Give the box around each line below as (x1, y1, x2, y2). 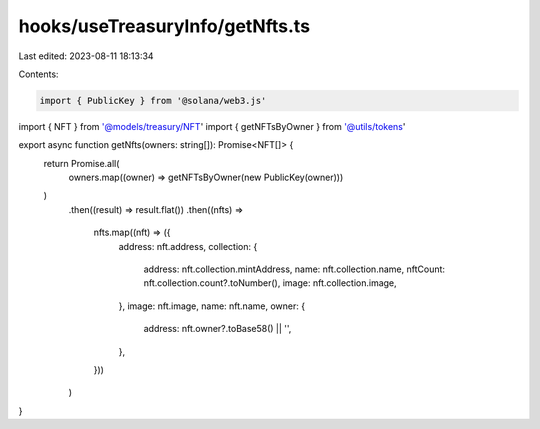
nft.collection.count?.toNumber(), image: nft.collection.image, (143, 277, 397, 289)
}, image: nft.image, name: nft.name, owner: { (118, 300, 305, 312)
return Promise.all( (43, 157, 120, 169)
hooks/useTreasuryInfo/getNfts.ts (18, 15, 310, 37)
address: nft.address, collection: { (118, 240, 258, 252)
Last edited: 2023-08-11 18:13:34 (18, 50, 154, 62)
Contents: (18, 68, 59, 80)
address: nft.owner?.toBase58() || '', (143, 323, 292, 335)
